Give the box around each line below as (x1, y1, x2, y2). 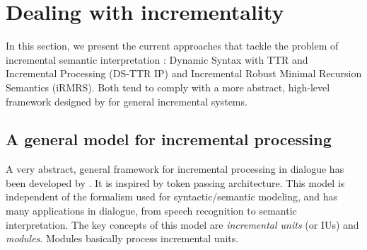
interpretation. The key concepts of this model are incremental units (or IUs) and (6, 217, 359, 232)
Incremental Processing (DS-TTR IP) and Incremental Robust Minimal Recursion (6, 66, 362, 81)
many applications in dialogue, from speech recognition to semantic (6, 203, 297, 218)
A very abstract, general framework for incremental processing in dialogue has (6, 161, 344, 176)
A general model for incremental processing (6, 128, 332, 150)
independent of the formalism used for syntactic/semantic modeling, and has (6, 189, 338, 204)
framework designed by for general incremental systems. (6, 93, 247, 108)
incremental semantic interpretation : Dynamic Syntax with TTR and (6, 52, 308, 67)
